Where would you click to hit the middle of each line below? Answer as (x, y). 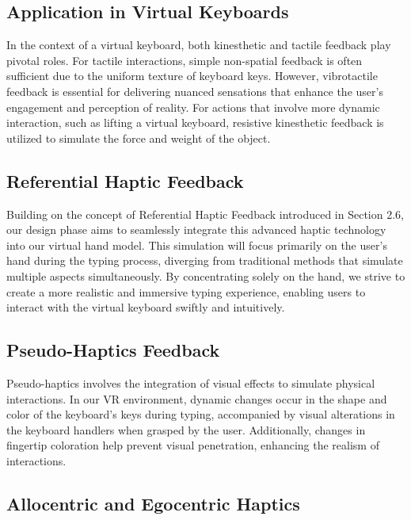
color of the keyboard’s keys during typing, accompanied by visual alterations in (201, 414)
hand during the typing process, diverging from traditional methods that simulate (205, 260)
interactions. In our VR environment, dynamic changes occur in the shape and (197, 398)
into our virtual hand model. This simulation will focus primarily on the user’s (197, 245)
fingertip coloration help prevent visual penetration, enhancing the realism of (193, 445)
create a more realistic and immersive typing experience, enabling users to (186, 291)
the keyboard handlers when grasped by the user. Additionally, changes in (186, 429)
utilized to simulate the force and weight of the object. (139, 138)
